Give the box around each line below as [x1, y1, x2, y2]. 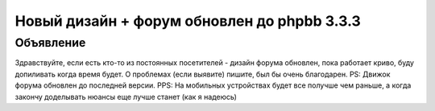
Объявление [14, 35, 86, 50]
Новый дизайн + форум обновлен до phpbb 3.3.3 [14, 12, 362, 30]
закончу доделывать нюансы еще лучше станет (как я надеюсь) [14, 92, 238, 101]
